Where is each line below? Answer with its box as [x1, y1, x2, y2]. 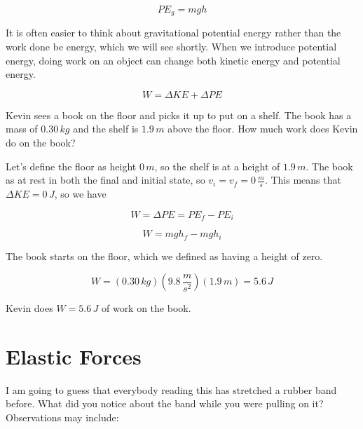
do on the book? [6, 135, 76, 150]
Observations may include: [6, 410, 119, 425]
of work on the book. [101, 301, 191, 315]
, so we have [54, 186, 107, 201]
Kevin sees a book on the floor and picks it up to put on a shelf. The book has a [6, 107, 352, 122]
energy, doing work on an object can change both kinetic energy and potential [6, 53, 341, 67]
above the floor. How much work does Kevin [167, 121, 358, 136]
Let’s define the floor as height [6, 158, 137, 173]
